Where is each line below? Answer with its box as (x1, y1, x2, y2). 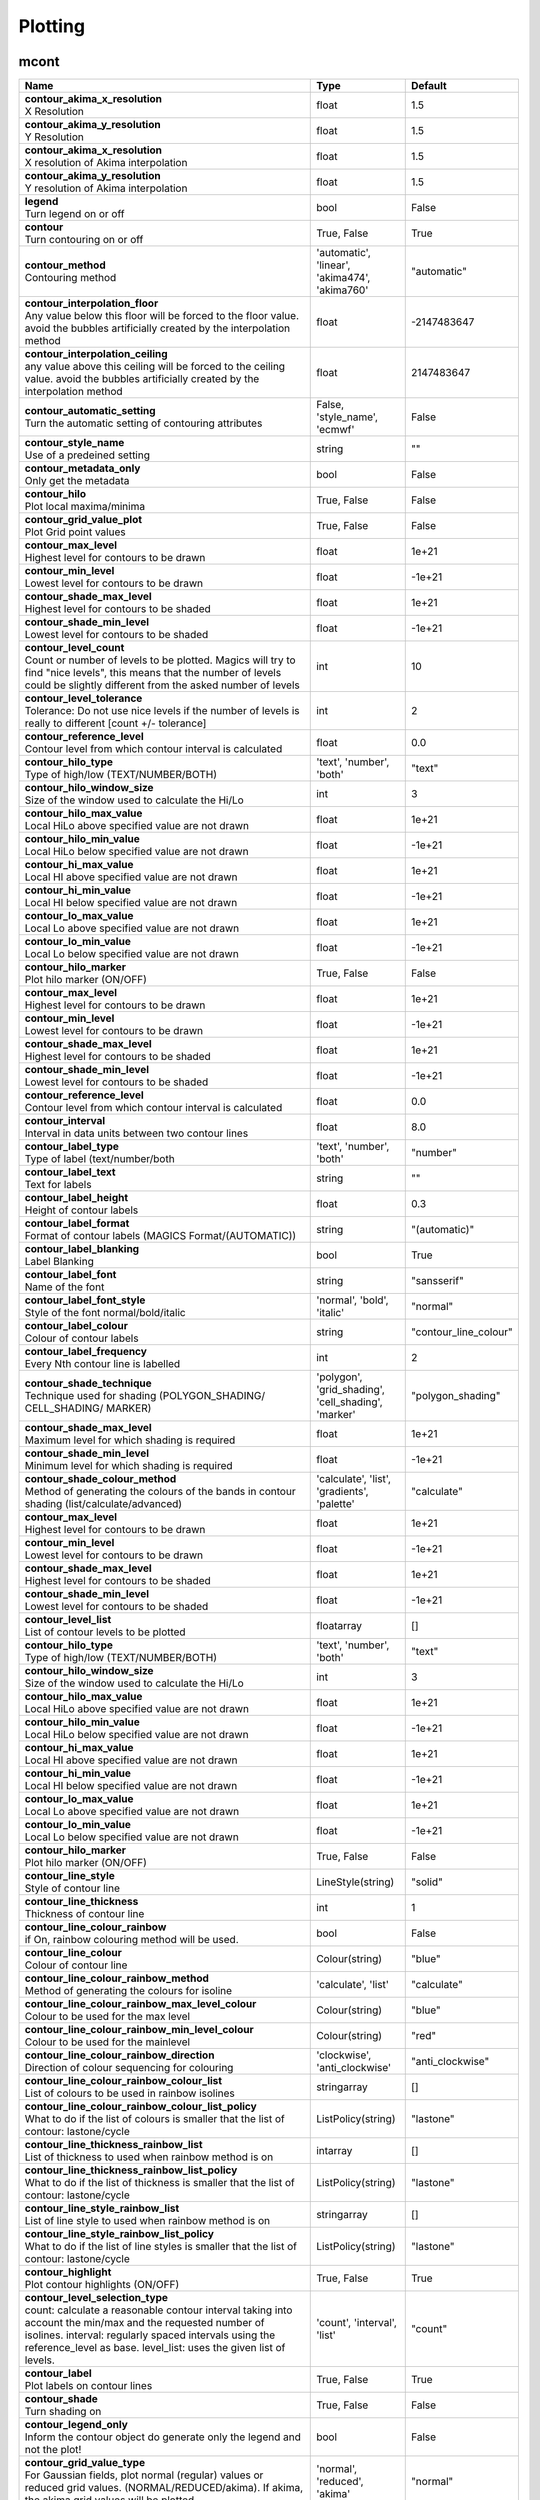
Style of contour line (24, 1881, 120, 1895)
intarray (316, 2144, 353, 2158)
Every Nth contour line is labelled (24, 1357, 181, 1371)
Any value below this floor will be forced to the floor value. (24, 309, 300, 323)
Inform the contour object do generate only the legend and (24, 2430, 302, 2444)
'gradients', (316, 1485, 369, 1499)
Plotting (18, 15, 85, 37)
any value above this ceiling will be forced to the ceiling (24, 360, 285, 374)
